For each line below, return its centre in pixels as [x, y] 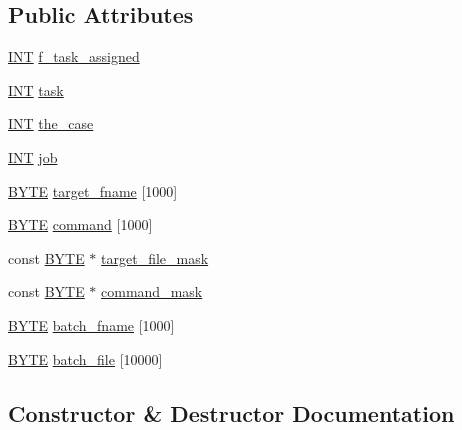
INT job [33, 156]
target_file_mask [155, 257]
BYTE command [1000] [80, 224]
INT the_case [51, 123]
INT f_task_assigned [74, 56]
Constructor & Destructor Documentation [231, 412]
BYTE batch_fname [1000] [91, 324]
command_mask [152, 291]
